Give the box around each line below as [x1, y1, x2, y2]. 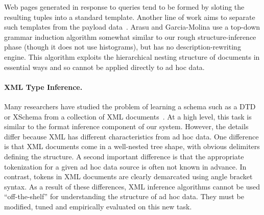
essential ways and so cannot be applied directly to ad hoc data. [4, 61, 205, 72]
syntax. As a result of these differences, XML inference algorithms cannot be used [4, 181, 260, 192]
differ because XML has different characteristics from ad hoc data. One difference [4, 131, 259, 141]
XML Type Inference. [4, 81, 83, 92]
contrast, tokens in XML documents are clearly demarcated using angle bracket [4, 171, 253, 182]
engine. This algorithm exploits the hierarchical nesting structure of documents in [4, 51, 260, 62]
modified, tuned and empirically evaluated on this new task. [4, 201, 192, 211]
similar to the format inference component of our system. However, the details [4, 121, 249, 132]
